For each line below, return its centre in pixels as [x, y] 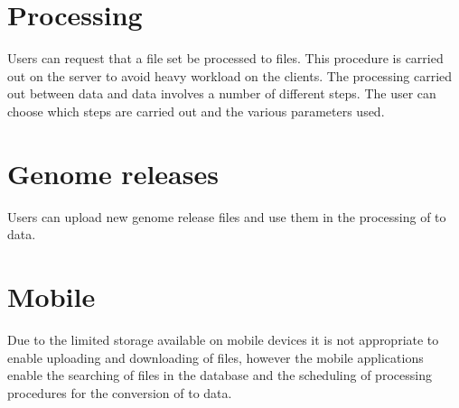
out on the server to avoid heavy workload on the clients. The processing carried [230, 75]
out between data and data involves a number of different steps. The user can [222, 93]
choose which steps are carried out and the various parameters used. [196, 111]
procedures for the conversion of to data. [120, 392]
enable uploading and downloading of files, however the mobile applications [215, 357]
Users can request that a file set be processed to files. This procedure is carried [225, 58]
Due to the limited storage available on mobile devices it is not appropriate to [223, 339]
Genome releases [113, 173]
